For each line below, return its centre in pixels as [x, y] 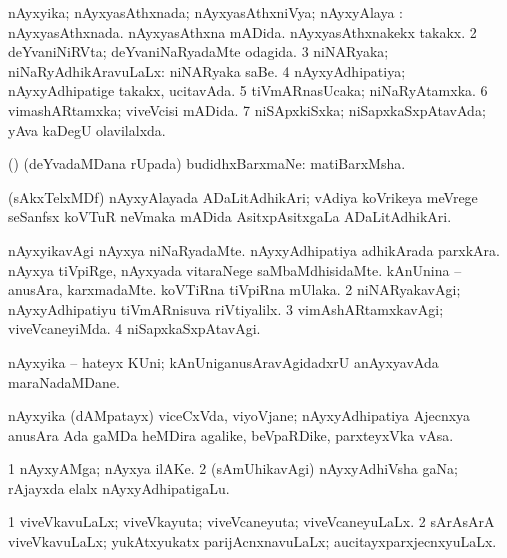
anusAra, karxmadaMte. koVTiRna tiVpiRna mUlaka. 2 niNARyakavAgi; [234, 289]
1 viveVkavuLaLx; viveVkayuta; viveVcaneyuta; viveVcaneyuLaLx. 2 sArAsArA [251, 521]
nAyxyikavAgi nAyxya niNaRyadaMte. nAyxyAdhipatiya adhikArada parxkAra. [254, 249]
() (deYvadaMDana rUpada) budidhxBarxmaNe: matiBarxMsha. [207, 163]
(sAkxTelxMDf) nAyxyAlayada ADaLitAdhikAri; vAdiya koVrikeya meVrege [243, 196]
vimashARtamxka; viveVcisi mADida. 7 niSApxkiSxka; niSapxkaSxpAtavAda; [247, 109]
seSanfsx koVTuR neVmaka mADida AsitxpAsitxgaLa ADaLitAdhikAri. [230, 216]
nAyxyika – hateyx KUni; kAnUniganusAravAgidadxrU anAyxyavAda [223, 361]
